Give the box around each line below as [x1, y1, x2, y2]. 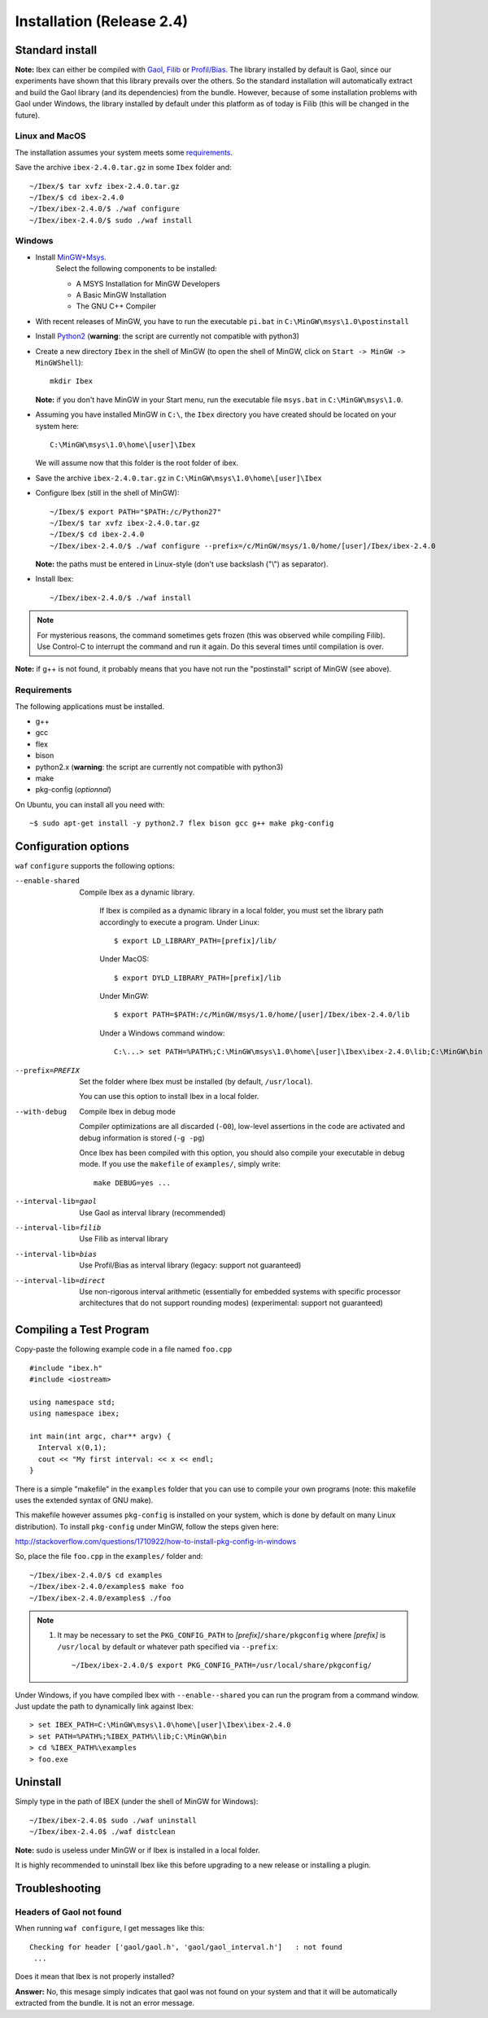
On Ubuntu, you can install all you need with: [15, 799, 165, 809]
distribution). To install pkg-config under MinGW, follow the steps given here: [15, 1521, 279, 1531]
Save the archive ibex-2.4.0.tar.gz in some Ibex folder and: [15, 163, 232, 173]
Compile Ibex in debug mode [79, 1106, 176, 1116]
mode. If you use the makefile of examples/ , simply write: [79, 1159, 281, 1169]
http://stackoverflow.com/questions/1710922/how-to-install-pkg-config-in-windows [15, 1537, 297, 1547]
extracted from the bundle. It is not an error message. [15, 1998, 195, 2008]
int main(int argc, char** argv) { [29, 1431, 172, 1441]
